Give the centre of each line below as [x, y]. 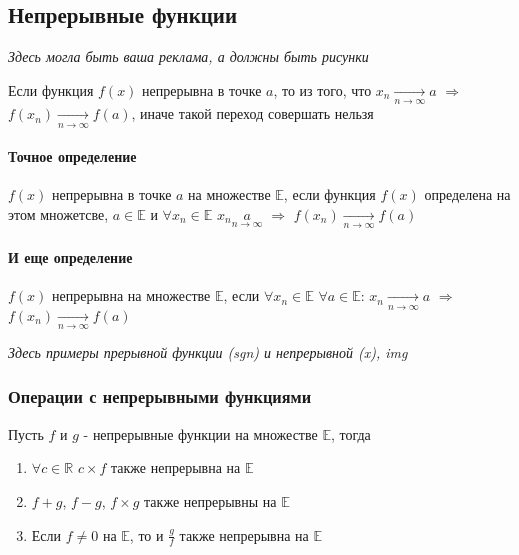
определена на [467, 194]
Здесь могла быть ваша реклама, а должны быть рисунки [188, 56]
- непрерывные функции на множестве [200, 433]
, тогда [350, 433]
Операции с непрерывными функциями [160, 396]
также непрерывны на [210, 500]
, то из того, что [322, 89]
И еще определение [70, 256]
